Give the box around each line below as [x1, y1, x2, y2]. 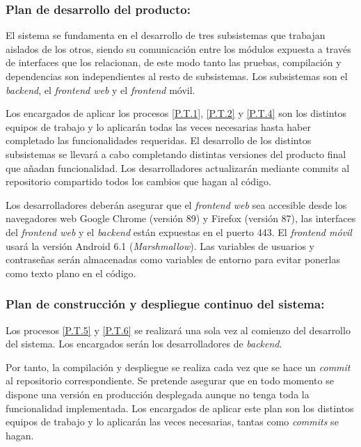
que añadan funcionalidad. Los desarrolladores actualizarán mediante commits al [6, 160, 350, 175]
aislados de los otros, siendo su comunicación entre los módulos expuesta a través [6, 41, 351, 56]
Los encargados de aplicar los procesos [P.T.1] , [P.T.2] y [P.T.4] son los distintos [6, 106, 347, 120]
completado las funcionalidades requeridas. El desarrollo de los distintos [6, 133, 312, 148]
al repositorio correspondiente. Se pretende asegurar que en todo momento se [6, 373, 334, 388]
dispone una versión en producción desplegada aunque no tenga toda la [6, 386, 310, 401]
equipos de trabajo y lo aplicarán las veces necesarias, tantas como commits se [6, 414, 339, 429]
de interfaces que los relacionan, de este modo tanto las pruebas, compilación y [6, 55, 342, 70]
